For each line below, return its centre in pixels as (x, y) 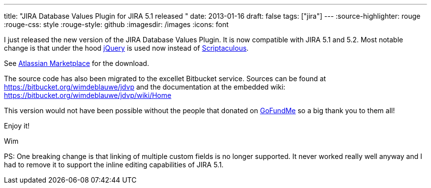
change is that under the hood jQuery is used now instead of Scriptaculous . (126, 48)
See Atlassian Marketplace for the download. (77, 63)
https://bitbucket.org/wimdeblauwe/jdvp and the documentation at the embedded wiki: (145, 87)
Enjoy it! (17, 126)
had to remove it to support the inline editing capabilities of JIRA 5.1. (114, 165)
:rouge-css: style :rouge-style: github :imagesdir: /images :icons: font (116, 24)
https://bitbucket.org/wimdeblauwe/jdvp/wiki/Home (88, 95)
